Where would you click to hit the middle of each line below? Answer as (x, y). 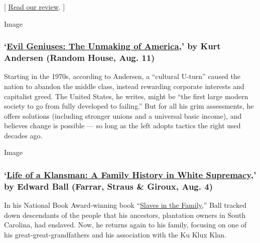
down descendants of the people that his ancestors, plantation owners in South (125, 215)
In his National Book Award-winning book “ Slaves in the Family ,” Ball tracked (125, 205)
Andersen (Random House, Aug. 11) (80, 58)
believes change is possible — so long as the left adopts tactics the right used (122, 126)
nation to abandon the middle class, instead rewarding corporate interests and (124, 86)
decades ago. (23, 135)
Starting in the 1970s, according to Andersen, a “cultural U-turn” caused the (122, 76)
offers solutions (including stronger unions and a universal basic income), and (123, 115)
